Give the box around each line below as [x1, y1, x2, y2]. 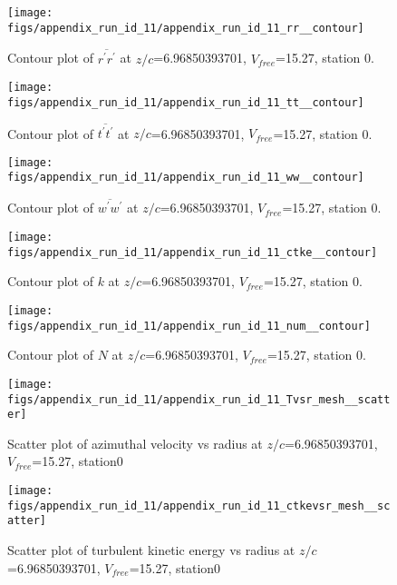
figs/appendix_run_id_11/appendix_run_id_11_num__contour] [7, 319, 371, 332]
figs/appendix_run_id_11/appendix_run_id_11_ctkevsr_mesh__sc [7, 499, 391, 512]
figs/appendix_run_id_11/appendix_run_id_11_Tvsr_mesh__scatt [7, 392, 391, 406]
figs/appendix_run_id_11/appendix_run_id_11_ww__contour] [7, 171, 364, 184]
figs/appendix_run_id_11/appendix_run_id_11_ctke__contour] [7, 245, 378, 259]
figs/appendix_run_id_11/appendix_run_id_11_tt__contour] [7, 95, 364, 109]
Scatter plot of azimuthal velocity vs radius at [7, 433, 263, 452]
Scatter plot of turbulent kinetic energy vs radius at [7, 540, 295, 559]
